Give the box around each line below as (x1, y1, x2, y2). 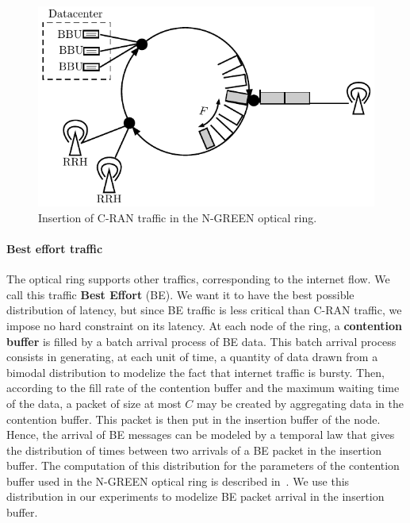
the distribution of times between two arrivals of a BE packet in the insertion (6, 441, 381, 458)
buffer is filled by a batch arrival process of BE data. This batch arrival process (6, 333, 397, 349)
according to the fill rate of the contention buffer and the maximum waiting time (6, 379, 400, 396)
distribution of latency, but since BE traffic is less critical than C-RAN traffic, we (6, 302, 402, 318)
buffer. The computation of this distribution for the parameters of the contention (6, 457, 400, 474)
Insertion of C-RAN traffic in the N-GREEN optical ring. (38, 209, 317, 225)
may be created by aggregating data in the (196, 394, 404, 411)
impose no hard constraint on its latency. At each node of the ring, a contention (6, 317, 402, 333)
